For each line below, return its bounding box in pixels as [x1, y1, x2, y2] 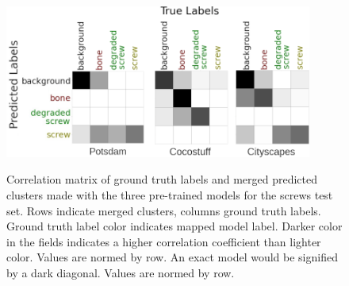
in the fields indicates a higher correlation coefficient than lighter [6, 233, 321, 249]
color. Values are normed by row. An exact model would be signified [6, 249, 338, 265]
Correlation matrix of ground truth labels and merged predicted [6, 171, 318, 187]
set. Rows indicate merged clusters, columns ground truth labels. [6, 202, 321, 218]
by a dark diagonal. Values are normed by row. [6, 265, 235, 281]
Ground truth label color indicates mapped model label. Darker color [6, 218, 343, 234]
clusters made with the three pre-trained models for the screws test [6, 187, 333, 203]
